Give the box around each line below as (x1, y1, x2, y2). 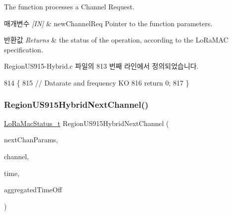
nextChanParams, (4, 134, 58, 145)
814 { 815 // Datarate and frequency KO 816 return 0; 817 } (4, 77, 189, 87)
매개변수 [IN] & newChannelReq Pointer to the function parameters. (4, 18, 213, 28)
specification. (4, 44, 44, 54)
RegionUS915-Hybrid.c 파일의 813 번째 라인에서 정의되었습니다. (4, 61, 199, 71)
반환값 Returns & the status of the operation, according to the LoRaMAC (4, 35, 229, 45)
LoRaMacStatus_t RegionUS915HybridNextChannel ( (4, 118, 169, 128)
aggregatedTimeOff (4, 184, 62, 195)
